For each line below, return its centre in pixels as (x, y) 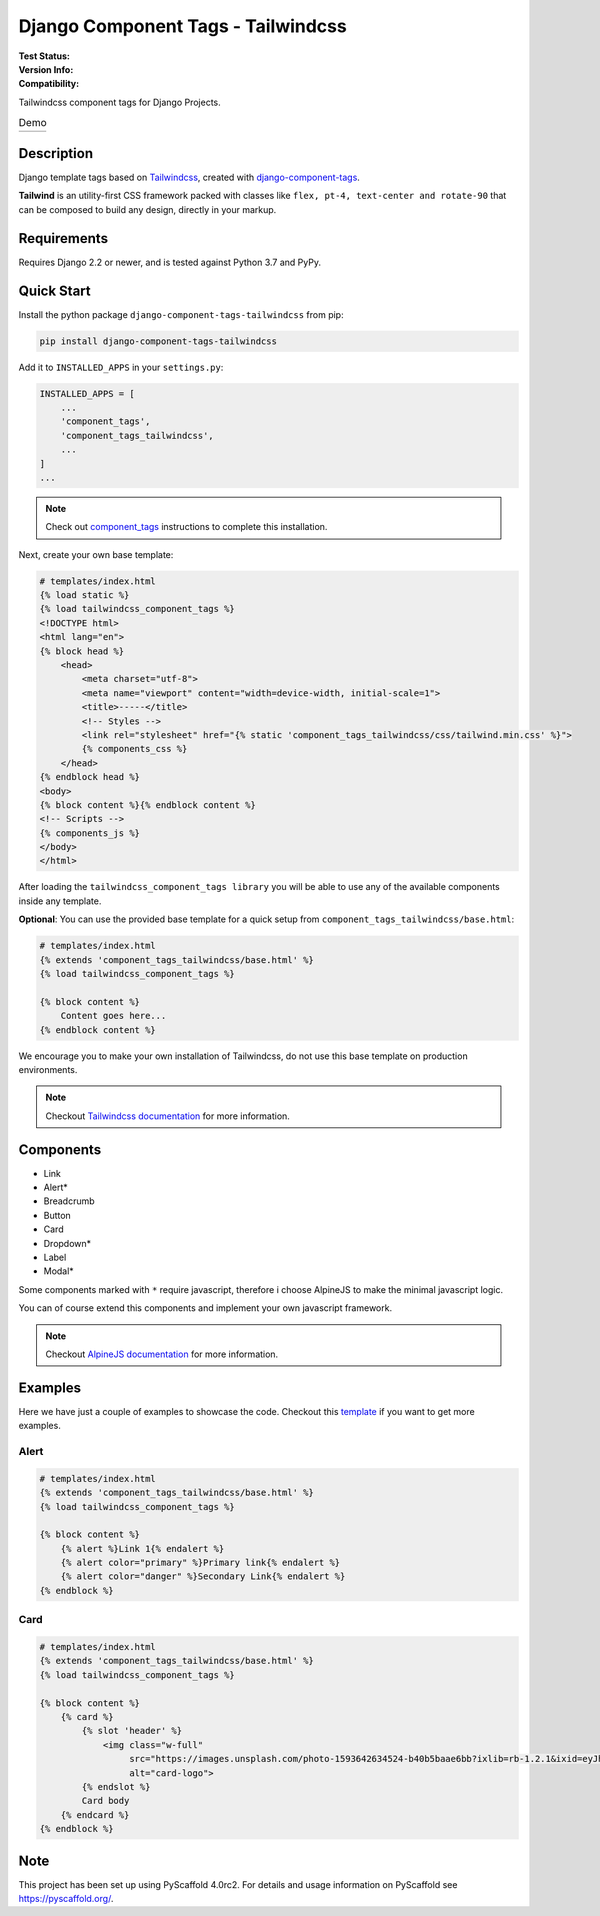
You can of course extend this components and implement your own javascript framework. (205, 1308)
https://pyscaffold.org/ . (66, 1898)
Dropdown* (67, 1243)
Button (57, 1215)
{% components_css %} (134, 749)
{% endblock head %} (89, 777)
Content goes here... (113, 1016)
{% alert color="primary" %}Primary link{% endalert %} (200, 1563)
